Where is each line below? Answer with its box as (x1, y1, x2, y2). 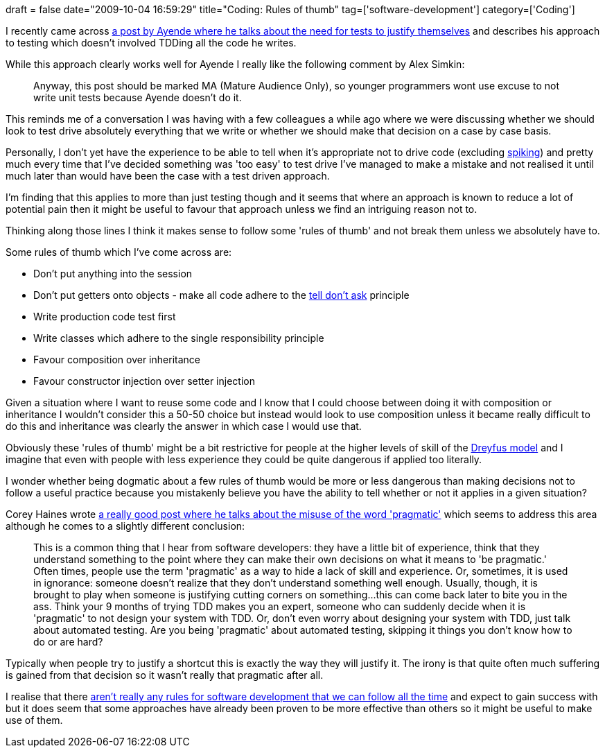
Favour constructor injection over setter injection (33, 375, 255, 387)
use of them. (6, 714, 63, 726)
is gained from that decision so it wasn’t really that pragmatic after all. (6, 669, 324, 681)
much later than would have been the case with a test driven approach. (6, 170, 330, 182)
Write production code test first (33, 311, 176, 322)
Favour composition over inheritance (33, 354, 200, 365)
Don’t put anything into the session (33, 268, 193, 279)
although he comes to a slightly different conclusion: (6, 520, 245, 532)
